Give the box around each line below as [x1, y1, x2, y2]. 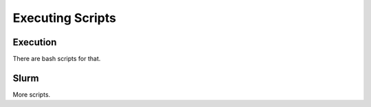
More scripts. [12, 90, 51, 99]
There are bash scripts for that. [12, 55, 101, 63]
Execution [12, 36, 57, 48]
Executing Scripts [12, 10, 117, 25]
